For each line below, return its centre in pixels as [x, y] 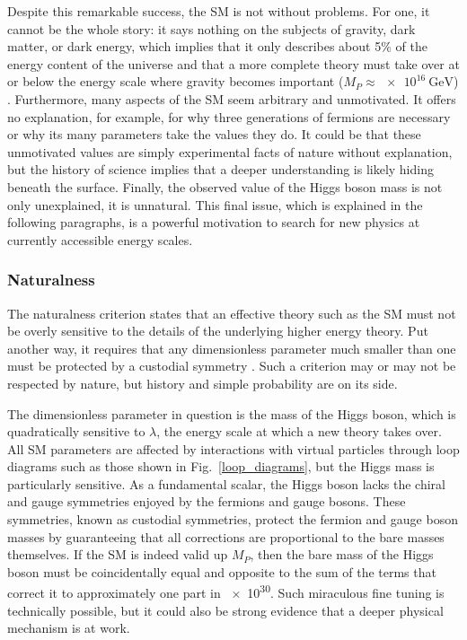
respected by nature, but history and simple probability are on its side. [203, 383]
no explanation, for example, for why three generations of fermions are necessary [229, 116]
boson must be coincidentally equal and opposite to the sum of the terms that [222, 571]
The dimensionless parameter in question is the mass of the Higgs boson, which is [232, 413]
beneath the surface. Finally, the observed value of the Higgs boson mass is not [225, 186]
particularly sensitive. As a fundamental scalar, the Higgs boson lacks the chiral [226, 483]
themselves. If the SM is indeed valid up [118, 554]
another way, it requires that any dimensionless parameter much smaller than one [232, 348]
